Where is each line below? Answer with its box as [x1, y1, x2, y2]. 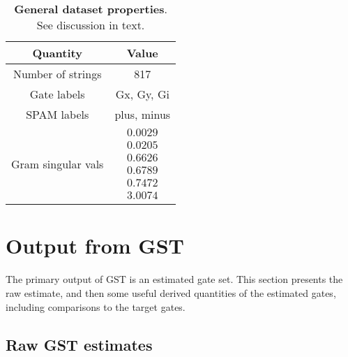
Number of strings [13, 66, 102, 82]
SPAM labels [26, 106, 89, 122]
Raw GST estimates [6, 333, 153, 355]
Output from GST [6, 231, 184, 260]
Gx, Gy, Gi [115, 86, 169, 102]
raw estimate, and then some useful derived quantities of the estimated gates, [6, 285, 336, 300]
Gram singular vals [11, 156, 104, 173]
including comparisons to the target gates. [6, 299, 186, 314]
